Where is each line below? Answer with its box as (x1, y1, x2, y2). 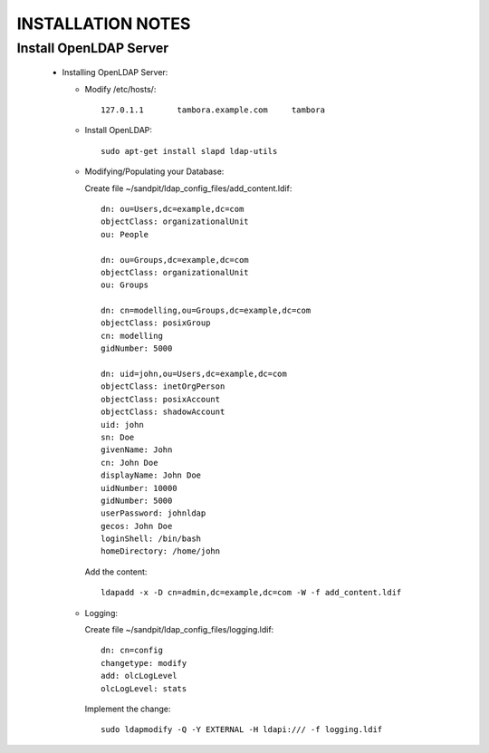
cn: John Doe (101, 458, 158, 468)
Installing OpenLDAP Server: (62, 67, 168, 78)
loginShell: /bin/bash (101, 534, 202, 544)
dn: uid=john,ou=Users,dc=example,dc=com (101, 369, 287, 380)
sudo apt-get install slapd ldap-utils (101, 146, 278, 156)
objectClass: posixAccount (101, 394, 221, 404)
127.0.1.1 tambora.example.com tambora (101, 104, 326, 115)
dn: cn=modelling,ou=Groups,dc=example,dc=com (101, 305, 312, 316)
